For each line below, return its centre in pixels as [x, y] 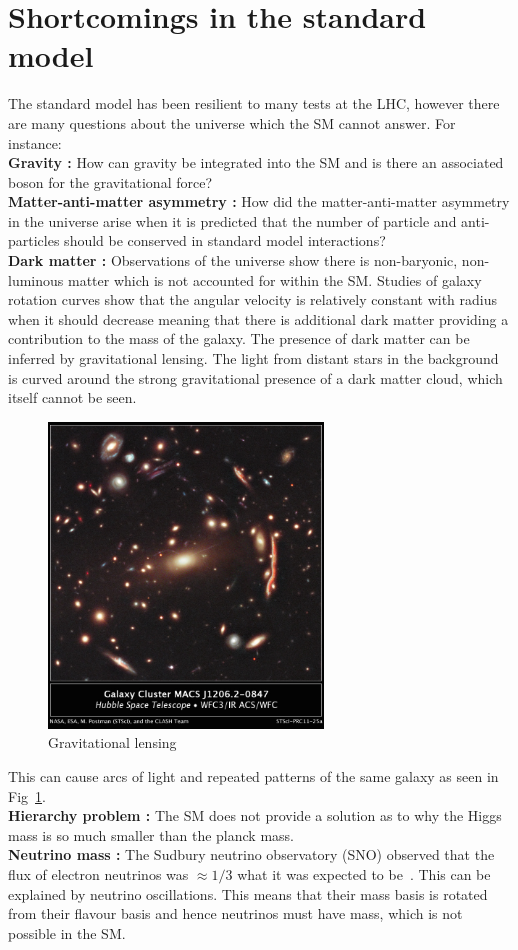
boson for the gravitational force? [110, 181]
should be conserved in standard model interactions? [225, 240]
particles [34, 240]
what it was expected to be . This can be [364, 874]
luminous [36, 279]
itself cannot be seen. [72, 397]
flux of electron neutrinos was [98, 874]
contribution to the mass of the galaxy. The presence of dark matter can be [239, 338]
